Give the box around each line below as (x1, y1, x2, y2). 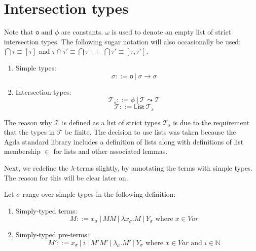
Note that (4, 27, 34, 37)
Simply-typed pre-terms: (15, 229, 89, 240)
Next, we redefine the (4, 162, 69, 173)
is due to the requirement (173, 117, 250, 127)
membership (4, 146, 41, 156)
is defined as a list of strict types (62, 117, 161, 127)
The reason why (4, 117, 52, 127)
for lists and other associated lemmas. (53, 146, 168, 156)
